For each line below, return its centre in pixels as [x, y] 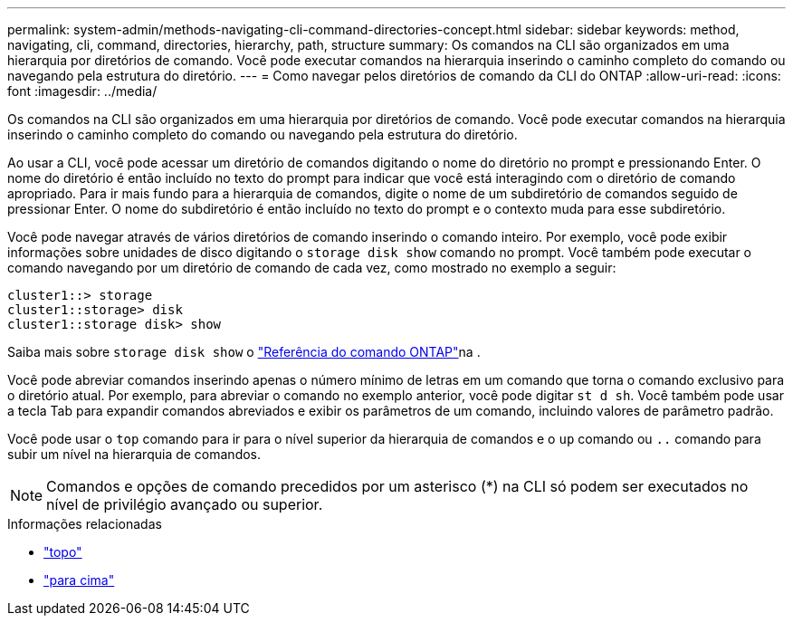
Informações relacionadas [85, 524]
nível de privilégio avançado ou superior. [185, 504]
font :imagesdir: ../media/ [82, 91]
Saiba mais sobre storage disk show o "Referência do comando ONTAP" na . [244, 352]
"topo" [63, 552]
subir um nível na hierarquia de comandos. [134, 454]
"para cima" [79, 580]
